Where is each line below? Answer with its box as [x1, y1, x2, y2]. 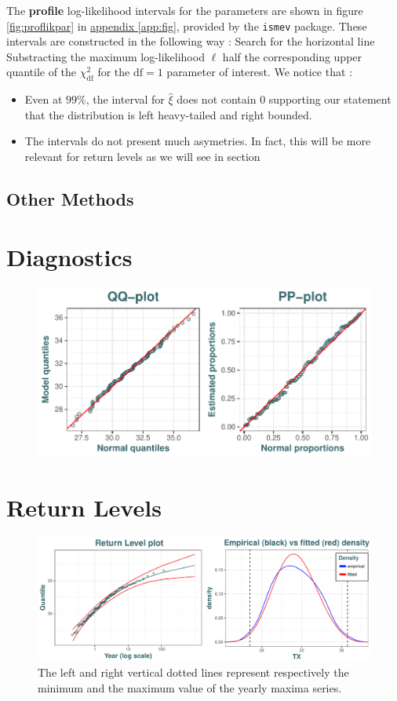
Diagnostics [6, 240, 133, 272]
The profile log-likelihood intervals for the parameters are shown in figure [6, 2, 363, 18]
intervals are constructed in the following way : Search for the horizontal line [6, 33, 375, 49]
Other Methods [6, 187, 134, 210]
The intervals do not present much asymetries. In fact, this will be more [24, 133, 371, 149]
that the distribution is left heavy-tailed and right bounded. [24, 106, 312, 122]
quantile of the [6, 64, 77, 80]
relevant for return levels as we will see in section [24, 148, 260, 165]
